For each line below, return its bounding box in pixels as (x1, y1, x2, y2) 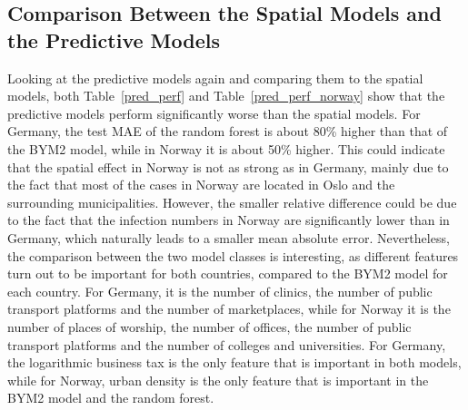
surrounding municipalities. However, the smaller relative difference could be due (7, 192, 457, 211)
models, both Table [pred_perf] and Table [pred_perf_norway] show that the (7, 86, 445, 105)
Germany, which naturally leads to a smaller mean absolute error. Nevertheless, (7, 228, 450, 247)
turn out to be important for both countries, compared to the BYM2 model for (7, 264, 448, 283)
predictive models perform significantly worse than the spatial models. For (7, 103, 421, 122)
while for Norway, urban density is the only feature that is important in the (7, 370, 429, 389)
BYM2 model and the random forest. (7, 388, 214, 407)
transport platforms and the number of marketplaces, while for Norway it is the (7, 299, 451, 318)
